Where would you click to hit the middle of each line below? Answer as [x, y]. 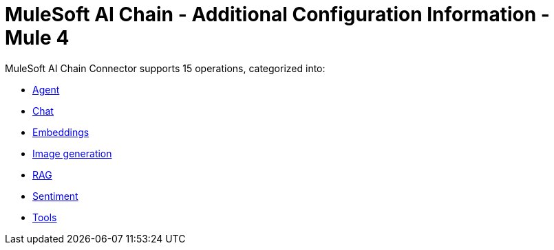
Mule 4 [37, 38]
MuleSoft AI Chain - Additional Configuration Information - [277, 14]
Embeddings [61, 132]
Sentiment [55, 196]
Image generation [72, 153]
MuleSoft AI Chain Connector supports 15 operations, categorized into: [165, 68]
